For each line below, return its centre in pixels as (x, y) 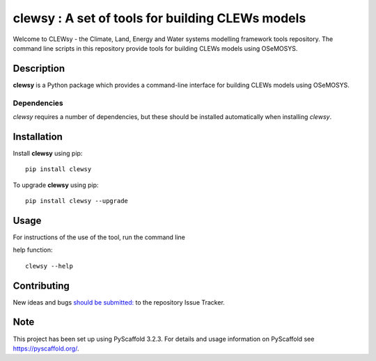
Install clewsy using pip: (48, 153)
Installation (38, 137)
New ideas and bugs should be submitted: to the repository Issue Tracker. (119, 302)
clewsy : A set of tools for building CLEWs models (159, 18)
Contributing (41, 286)
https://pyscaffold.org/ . (46, 348)
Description (39, 69)
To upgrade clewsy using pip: (56, 185)
